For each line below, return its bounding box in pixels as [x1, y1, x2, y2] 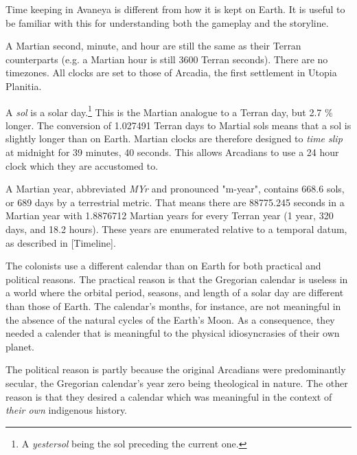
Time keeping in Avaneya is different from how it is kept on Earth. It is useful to [5, 2, 345, 16]
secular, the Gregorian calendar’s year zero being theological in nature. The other [5, 375, 348, 390]
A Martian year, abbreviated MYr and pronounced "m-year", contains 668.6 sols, [5, 181, 345, 196]
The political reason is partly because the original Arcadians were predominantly [5, 362, 346, 377]
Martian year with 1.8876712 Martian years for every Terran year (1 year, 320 [5, 208, 334, 223]
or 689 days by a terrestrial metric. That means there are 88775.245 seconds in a [5, 195, 345, 209]
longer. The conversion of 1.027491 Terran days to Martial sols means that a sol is [5, 118, 352, 132]
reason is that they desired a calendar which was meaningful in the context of [5, 389, 332, 403]
